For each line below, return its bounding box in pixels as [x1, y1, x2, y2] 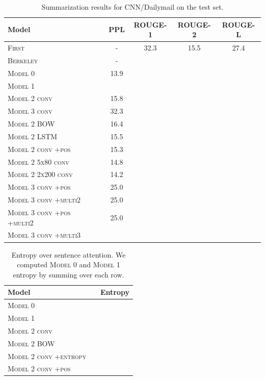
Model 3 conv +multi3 [8, 230, 81, 240]
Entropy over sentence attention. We [11, 249, 126, 260]
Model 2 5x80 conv [8, 156, 69, 167]
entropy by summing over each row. [13, 269, 124, 280]
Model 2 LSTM [8, 131, 58, 141]
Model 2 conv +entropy [8, 350, 86, 361]
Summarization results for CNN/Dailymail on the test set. [41, 2, 224, 12]
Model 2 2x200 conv [8, 169, 73, 180]
